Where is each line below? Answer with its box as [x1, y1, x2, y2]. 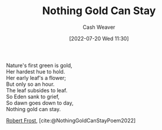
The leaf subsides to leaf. [6, 86, 68, 94]
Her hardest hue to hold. [6, 68, 65, 75]
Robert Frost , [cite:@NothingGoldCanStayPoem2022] [6, 116, 136, 124]
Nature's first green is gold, [6, 62, 72, 69]
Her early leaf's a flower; [6, 74, 67, 81]
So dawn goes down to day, [6, 99, 74, 106]
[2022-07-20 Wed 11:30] [69, 35, 129, 42]
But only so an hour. [6, 81, 55, 88]
